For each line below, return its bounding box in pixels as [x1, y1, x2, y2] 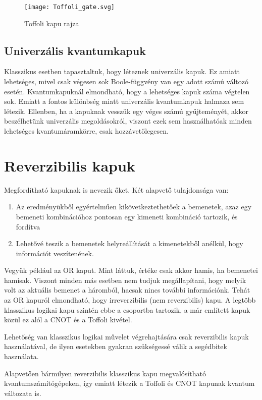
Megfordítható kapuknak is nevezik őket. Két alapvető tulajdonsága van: [4, 184, 229, 195]
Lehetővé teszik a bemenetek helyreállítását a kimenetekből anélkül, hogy [16, 238, 243, 249]
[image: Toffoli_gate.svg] [24, 4, 115, 11]
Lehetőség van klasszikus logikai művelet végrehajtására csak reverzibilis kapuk [4, 331, 249, 341]
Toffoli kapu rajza [24, 18, 79, 28]
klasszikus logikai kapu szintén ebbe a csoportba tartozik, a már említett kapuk [4, 304, 250, 315]
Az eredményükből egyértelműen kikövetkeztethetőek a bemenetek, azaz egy [16, 201, 252, 212]
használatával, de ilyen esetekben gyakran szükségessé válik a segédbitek [4, 341, 227, 352]
